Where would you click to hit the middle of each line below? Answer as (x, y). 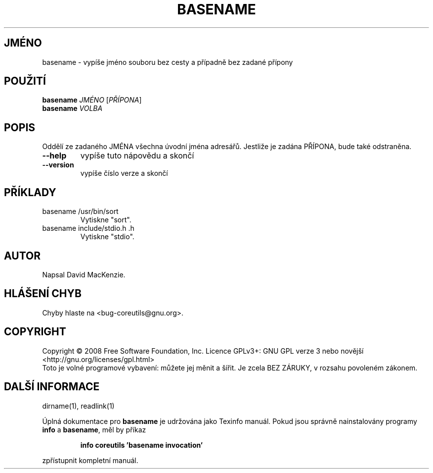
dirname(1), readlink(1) (78, 406)
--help (54, 156)
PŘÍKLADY (30, 192)
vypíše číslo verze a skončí (124, 173)
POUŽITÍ (25, 81)
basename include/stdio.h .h (88, 228)
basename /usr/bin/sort (80, 211)
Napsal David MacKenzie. (84, 274)
